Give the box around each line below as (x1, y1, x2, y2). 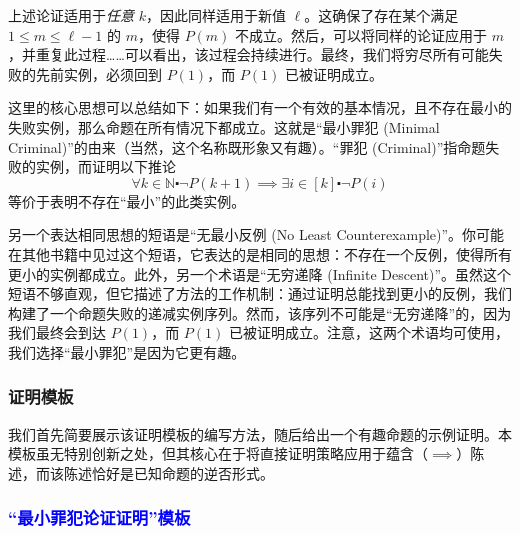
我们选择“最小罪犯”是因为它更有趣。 (8, 341, 246, 362)
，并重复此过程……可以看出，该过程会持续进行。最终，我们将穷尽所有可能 (8, 44, 489, 65)
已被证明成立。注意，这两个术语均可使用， (228, 322, 509, 343)
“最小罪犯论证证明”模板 (8, 505, 191, 530)
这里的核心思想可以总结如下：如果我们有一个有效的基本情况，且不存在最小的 (8, 97, 512, 118)
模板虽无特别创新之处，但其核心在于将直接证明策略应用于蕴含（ (8, 443, 428, 464)
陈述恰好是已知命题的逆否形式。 (63, 462, 274, 483)
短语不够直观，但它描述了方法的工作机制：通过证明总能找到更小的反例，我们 (8, 283, 512, 304)
